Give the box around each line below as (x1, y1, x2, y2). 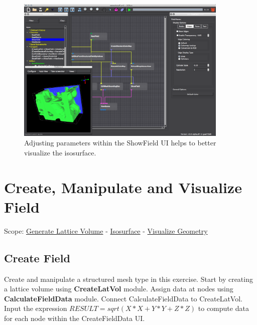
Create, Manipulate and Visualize (4, 177, 242, 197)
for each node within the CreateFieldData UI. (4, 312, 145, 323)
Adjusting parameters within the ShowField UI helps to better (24, 137, 216, 148)
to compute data (198, 303, 249, 313)
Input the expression (4, 303, 67, 313)
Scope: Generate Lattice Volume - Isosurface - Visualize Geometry (4, 225, 208, 236)
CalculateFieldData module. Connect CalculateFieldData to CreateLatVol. (4, 293, 242, 303)
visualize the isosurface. (24, 147, 96, 157)
